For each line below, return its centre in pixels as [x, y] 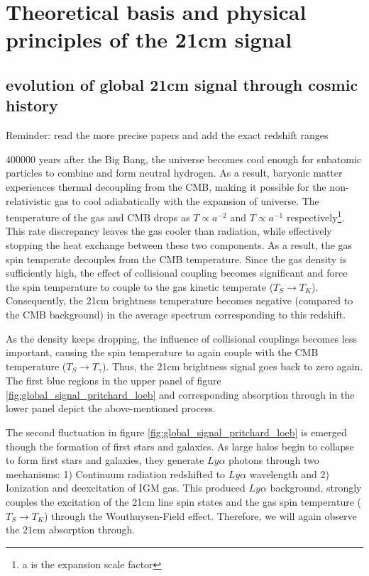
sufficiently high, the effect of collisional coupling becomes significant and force [177, 273]
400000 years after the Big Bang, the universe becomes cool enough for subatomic [183, 159]
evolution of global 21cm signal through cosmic [182, 84]
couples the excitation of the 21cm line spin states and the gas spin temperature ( [184, 501]
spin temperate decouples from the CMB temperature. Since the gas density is [176, 259]
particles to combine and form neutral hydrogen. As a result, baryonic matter [174, 173]
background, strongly [316, 488]
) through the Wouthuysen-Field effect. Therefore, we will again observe [200, 515]
